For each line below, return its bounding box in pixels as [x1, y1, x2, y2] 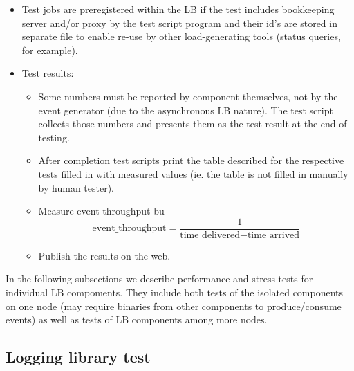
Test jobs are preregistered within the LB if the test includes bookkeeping [21, 2, 335, 16]
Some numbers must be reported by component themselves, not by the [38, 89, 338, 103]
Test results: [21, 66, 74, 80]
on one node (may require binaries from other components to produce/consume [6, 298, 342, 313]
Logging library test [6, 346, 151, 368]
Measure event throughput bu [38, 203, 165, 218]
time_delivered [180, 230, 240, 240]
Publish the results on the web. [38, 248, 171, 262]
